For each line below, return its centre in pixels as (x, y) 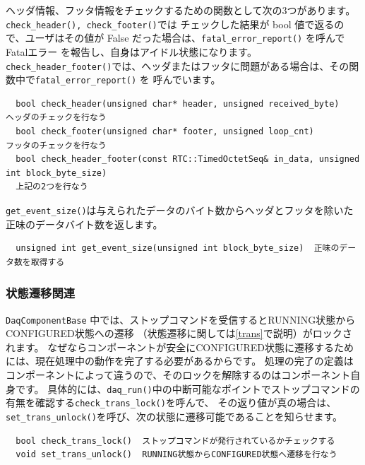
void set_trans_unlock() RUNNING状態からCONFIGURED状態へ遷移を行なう (176, 455)
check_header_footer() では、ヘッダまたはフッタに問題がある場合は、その (178, 65)
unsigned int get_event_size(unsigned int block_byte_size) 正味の (178, 248)
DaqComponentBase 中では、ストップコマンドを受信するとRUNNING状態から (181, 319)
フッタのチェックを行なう (56, 145)
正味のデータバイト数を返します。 (84, 224)
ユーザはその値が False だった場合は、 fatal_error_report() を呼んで (185, 38)
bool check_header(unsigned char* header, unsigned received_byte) (178, 104)
